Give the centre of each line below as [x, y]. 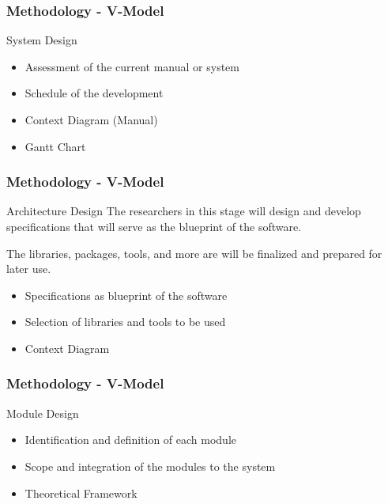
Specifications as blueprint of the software [126, 295]
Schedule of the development [94, 93]
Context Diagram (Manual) [91, 119]
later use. [29, 269]
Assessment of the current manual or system [132, 66]
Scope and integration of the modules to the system [150, 466]
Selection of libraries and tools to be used [125, 322]
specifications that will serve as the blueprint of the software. [154, 226]
